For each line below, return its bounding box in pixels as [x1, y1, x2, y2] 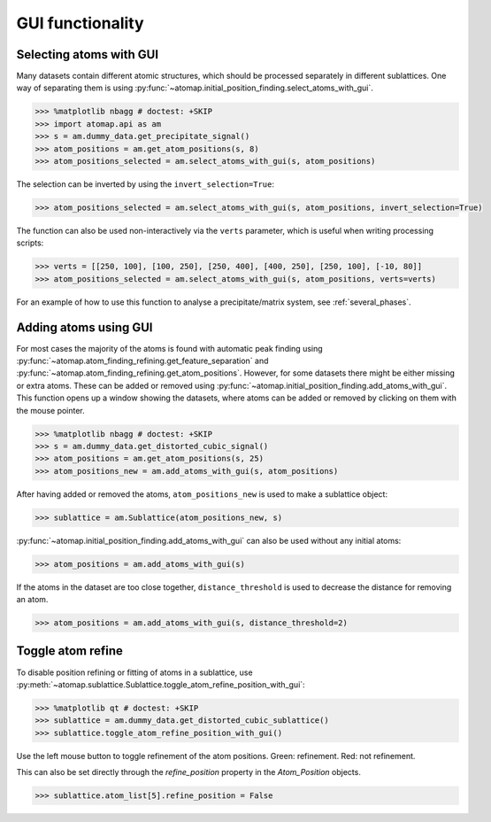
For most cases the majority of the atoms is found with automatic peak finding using [16, 343, 323, 353]
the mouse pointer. [16, 405, 86, 415]
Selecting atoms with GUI [16, 47, 159, 62]
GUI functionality [16, 13, 145, 33]
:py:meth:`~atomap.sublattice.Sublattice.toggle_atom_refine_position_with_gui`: [16, 679, 305, 690]
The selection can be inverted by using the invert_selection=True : [16, 178, 274, 190]
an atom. [16, 594, 49, 605]
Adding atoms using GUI [16, 320, 154, 335]
